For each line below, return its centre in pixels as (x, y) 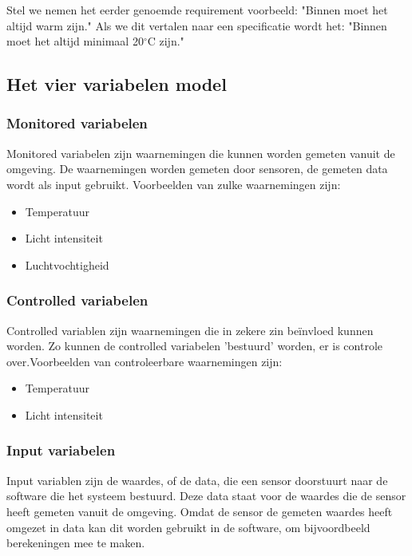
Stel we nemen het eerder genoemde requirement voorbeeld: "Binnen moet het (197, 10)
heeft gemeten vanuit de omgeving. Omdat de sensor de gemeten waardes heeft (200, 511)
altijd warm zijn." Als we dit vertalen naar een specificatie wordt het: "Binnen (197, 25)
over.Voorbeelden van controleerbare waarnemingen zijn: (145, 361)
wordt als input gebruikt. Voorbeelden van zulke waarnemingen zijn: (174, 184)
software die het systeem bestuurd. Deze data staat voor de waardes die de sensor (206, 496)
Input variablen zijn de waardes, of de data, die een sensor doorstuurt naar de (197, 480)
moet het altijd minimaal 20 (75, 41)
